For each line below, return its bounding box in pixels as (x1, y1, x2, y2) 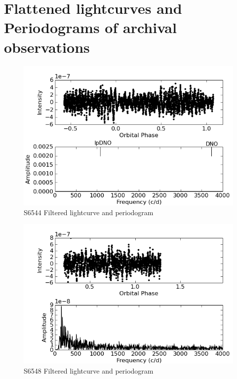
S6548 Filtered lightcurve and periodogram (24, 365, 154, 376)
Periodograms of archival (4, 17, 177, 38)
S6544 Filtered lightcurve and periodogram (24, 207, 154, 217)
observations (4, 37, 90, 57)
